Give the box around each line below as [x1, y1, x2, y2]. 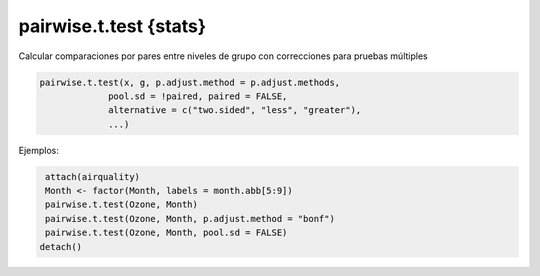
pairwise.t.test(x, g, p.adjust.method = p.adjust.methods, [39, 76, 341, 88]
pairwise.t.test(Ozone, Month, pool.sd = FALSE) [45, 227, 288, 239]
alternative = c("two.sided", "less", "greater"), [108, 105, 362, 116]
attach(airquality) [45, 171, 140, 182]
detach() [39, 241, 83, 252]
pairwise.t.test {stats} [18, 15, 207, 37]
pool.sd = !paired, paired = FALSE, [108, 90, 288, 102]
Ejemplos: [18, 144, 60, 156]
